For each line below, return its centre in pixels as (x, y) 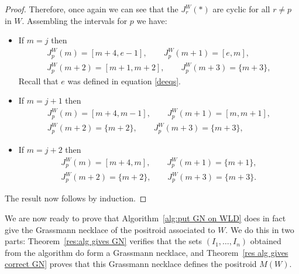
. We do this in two (260, 229)
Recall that (38, 81)
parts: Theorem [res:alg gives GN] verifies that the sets (104, 241)
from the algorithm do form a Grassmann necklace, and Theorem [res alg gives (147, 252)
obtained (266, 241)
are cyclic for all (241, 9)
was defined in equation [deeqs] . (124, 81)
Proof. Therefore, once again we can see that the (92, 9)
